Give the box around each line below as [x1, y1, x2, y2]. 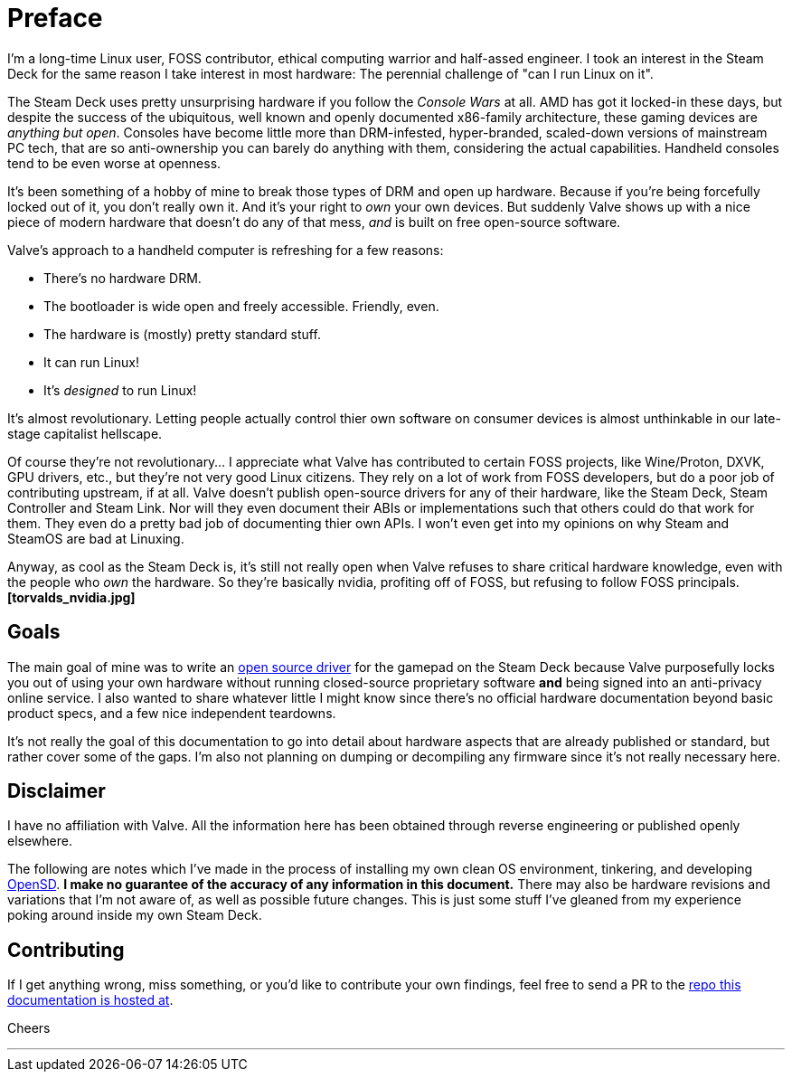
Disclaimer [7, 780, 106, 803]
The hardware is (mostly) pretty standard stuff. [43, 326, 321, 342]
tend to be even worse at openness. [7, 155, 222, 171]
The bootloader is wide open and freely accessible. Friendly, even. [43, 298, 439, 314]
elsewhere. [7, 833, 72, 849]
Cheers [7, 1020, 51, 1036]
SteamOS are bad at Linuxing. [7, 530, 184, 546]
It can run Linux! [43, 354, 139, 370]
